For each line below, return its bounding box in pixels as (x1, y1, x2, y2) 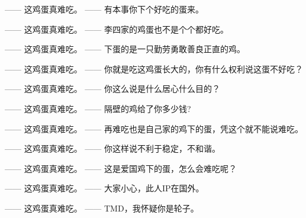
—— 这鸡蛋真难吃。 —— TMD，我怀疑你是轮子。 (5, 201, 199, 214)
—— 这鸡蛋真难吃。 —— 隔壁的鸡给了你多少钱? (5, 102, 191, 114)
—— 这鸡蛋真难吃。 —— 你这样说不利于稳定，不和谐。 (5, 142, 220, 155)
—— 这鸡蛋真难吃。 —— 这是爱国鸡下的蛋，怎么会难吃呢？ (5, 162, 237, 174)
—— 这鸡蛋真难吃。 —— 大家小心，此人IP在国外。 (5, 182, 204, 194)
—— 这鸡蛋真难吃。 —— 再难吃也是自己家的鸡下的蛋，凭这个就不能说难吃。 (5, 122, 303, 134)
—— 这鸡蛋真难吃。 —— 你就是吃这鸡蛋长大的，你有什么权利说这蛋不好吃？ (5, 62, 303, 75)
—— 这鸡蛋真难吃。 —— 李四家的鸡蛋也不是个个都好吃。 (5, 23, 228, 35)
